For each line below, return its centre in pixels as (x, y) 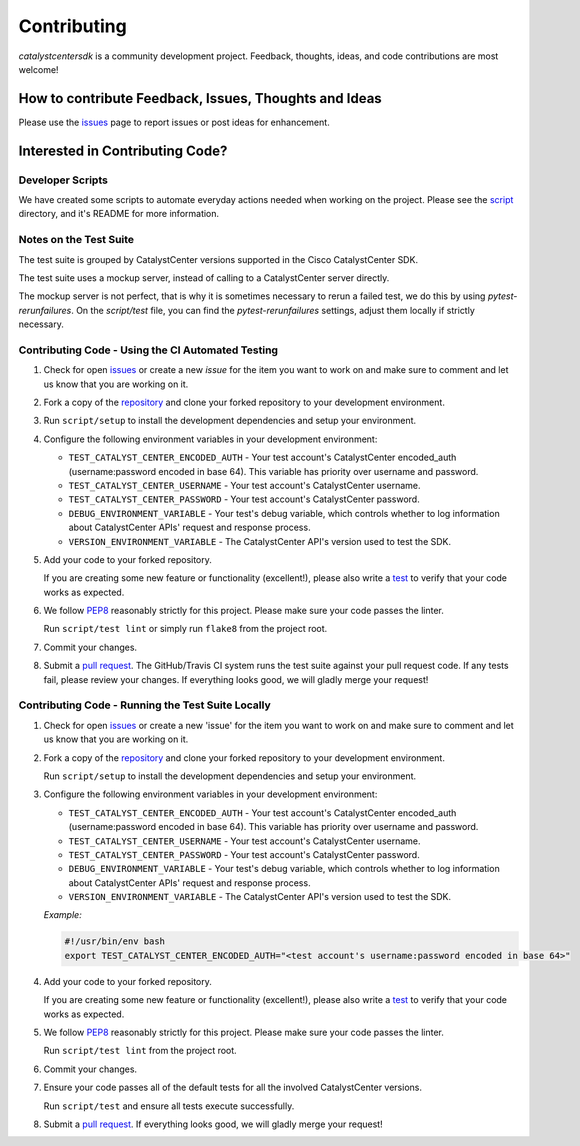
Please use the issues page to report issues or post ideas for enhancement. (174, 122)
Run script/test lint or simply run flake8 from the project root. (185, 629)
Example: (62, 915)
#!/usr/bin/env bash (114, 941)
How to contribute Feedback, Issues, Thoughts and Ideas (200, 98)
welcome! (38, 69)
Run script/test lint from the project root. (140, 1051)
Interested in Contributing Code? (123, 150)
